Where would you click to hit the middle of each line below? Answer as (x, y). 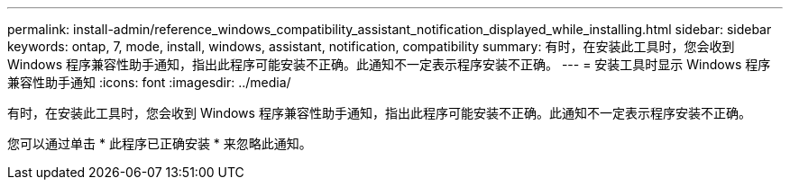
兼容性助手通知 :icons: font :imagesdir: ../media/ (149, 82)
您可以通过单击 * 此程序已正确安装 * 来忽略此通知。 (160, 143)
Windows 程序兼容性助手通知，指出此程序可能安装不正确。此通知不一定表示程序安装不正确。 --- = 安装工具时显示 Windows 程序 (389, 64)
